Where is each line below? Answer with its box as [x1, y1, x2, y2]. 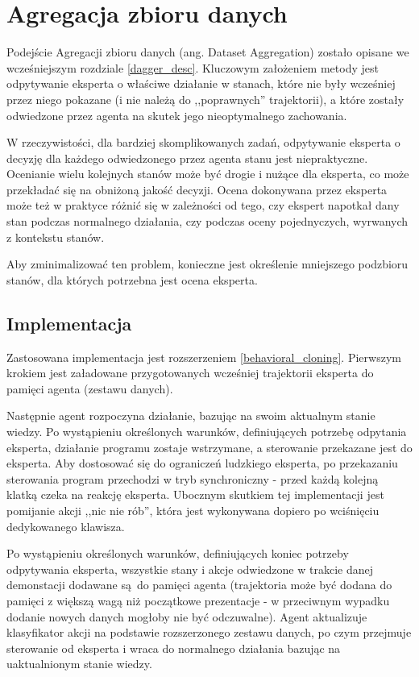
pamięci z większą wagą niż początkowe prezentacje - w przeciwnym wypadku [6, 592, 390, 608]
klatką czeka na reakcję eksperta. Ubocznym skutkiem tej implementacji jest [6, 486, 384, 503]
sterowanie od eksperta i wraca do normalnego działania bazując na [6, 639, 341, 656]
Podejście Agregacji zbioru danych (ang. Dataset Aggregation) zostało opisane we [6, 44, 409, 60]
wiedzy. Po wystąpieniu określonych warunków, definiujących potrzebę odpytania [6, 423, 407, 440]
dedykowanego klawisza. [6, 517, 125, 534]
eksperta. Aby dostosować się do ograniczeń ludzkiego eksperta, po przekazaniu [6, 455, 398, 471]
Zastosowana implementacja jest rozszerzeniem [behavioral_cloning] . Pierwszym [6, 348, 401, 365]
